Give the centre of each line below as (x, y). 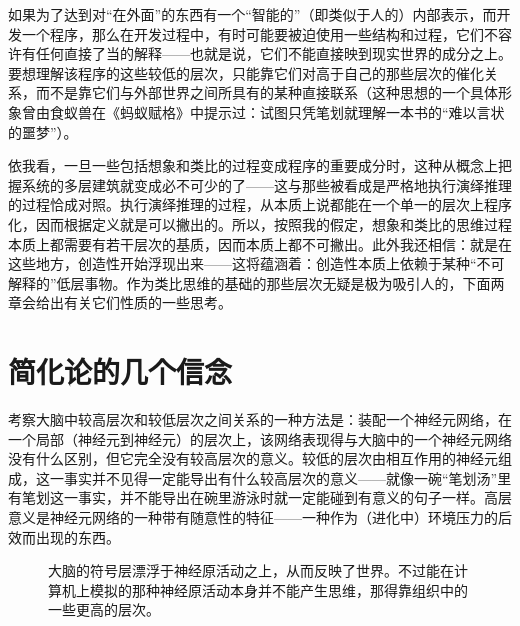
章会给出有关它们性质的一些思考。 (120, 302)
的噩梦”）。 (43, 131)
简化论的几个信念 (120, 371)
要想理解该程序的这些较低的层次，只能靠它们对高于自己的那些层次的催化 (246, 72)
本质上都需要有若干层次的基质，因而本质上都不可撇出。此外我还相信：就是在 (260, 243)
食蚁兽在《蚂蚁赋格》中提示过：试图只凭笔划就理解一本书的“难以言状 (277, 111)
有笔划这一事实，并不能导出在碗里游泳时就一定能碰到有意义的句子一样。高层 (260, 497)
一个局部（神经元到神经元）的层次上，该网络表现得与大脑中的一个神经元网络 (260, 438)
